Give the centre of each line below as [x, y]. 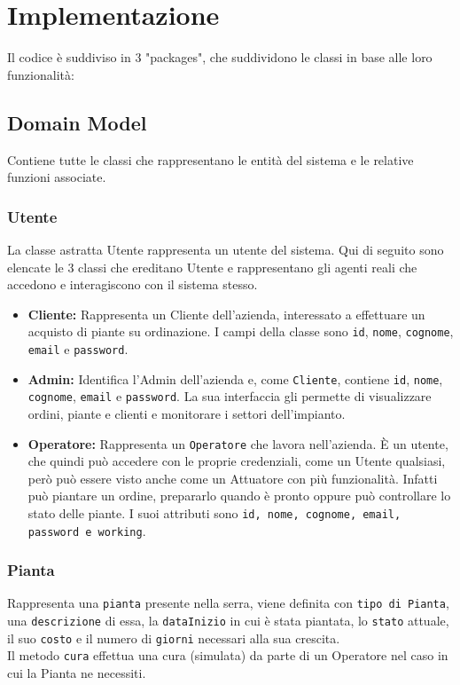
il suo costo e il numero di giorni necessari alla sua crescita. [174, 638]
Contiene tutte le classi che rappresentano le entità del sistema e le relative [211, 159]
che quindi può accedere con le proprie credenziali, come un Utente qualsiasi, [237, 461]
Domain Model [77, 122]
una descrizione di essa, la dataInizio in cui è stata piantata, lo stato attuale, [228, 621]
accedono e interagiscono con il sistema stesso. [133, 284]
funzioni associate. [57, 177]
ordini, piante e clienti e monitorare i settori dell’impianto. [187, 413]
